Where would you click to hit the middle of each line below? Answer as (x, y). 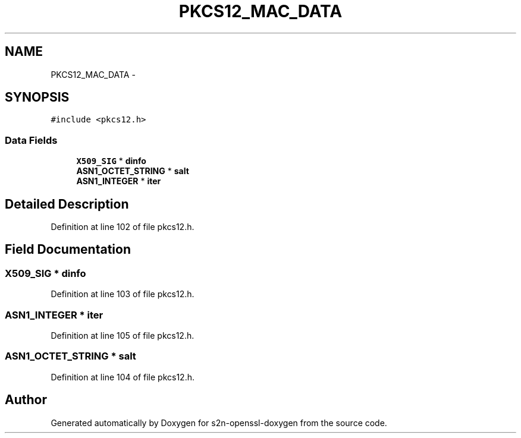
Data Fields (31, 140)
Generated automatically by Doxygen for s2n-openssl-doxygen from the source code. (219, 423)
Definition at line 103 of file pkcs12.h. (123, 294)
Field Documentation (68, 250)
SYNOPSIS (37, 97)
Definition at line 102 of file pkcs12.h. (123, 227)
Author (26, 400)
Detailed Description (67, 204)
